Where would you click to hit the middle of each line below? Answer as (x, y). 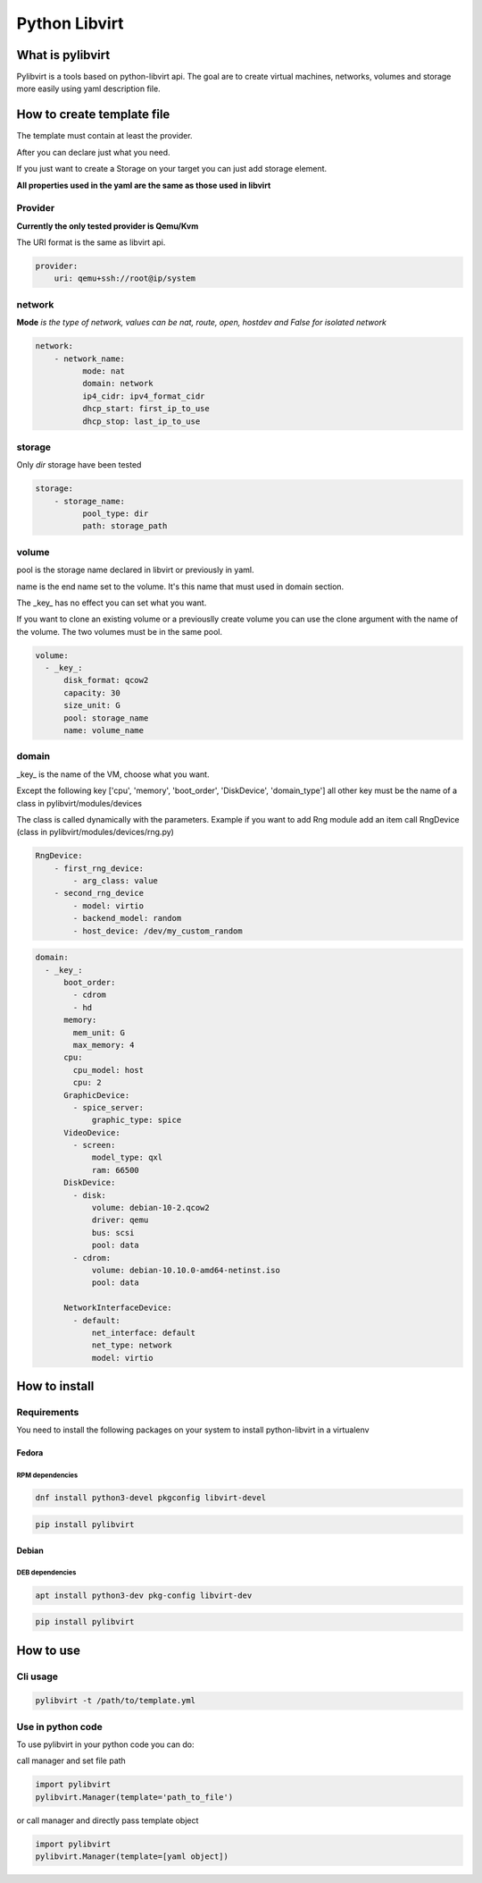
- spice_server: (108, 1107)
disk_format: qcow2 (106, 680)
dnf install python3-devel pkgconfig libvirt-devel (151, 1498)
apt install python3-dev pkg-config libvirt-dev (144, 1595)
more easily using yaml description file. (88, 89)
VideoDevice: (92, 1132)
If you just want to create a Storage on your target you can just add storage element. (172, 169)
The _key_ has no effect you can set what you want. (112, 603)
